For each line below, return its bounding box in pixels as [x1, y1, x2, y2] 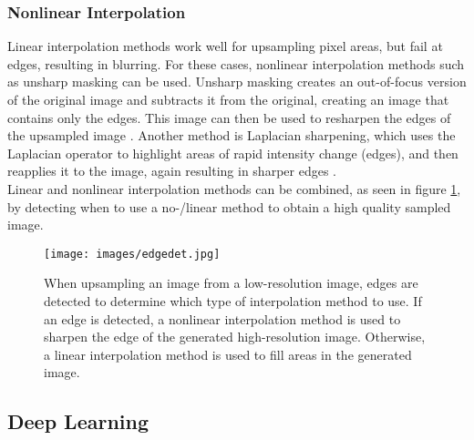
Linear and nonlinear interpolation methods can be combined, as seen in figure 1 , [7, 179, 461, 198]
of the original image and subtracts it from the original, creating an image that [7, 90, 449, 108]
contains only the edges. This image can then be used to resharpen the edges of [7, 107, 451, 127]
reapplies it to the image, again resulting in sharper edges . [7, 161, 336, 180]
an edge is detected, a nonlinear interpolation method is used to [44, 309, 401, 328]
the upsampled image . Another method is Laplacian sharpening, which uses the [7, 126, 456, 145]
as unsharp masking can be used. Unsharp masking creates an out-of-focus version [7, 72, 467, 91]
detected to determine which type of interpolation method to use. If [44, 292, 422, 310]
